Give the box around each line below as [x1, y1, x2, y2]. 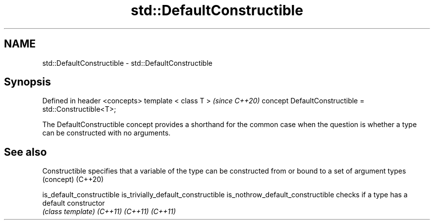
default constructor [42, 199, 105, 208]
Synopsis [4, 76, 51, 89]
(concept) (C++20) [42, 175, 104, 184]
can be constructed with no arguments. [42, 129, 171, 137]
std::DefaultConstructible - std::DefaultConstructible [42, 58, 213, 67]
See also [4, 145, 47, 158]
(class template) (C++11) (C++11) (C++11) [42, 207, 176, 216]
